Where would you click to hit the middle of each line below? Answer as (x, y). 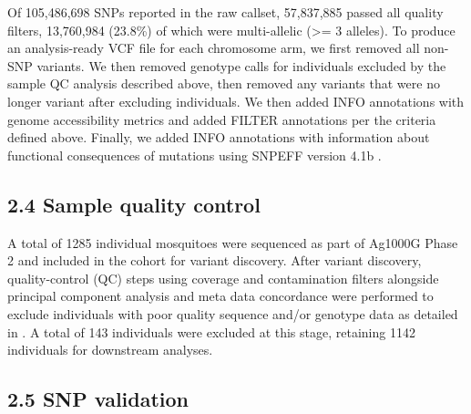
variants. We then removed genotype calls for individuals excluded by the (241, 65)
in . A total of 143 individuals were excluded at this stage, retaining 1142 (211, 331)
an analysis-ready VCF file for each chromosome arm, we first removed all (214, 48)
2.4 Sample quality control (134, 204)
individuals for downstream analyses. (110, 350)
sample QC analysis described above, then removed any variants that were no (224, 83)
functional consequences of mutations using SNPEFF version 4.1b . (195, 155)
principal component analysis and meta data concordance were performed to (220, 296)
